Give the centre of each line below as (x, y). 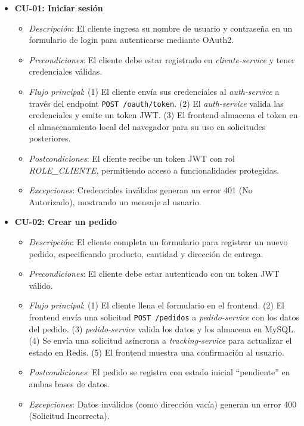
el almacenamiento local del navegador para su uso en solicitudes (147, 126)
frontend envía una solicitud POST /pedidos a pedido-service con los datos (164, 317)
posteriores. (50, 138)
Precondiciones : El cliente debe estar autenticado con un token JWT (154, 274)
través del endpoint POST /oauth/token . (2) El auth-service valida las (156, 103)
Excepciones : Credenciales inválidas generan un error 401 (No (141, 190)
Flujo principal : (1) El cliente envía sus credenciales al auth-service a (154, 91)
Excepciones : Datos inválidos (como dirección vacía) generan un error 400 (163, 404)
